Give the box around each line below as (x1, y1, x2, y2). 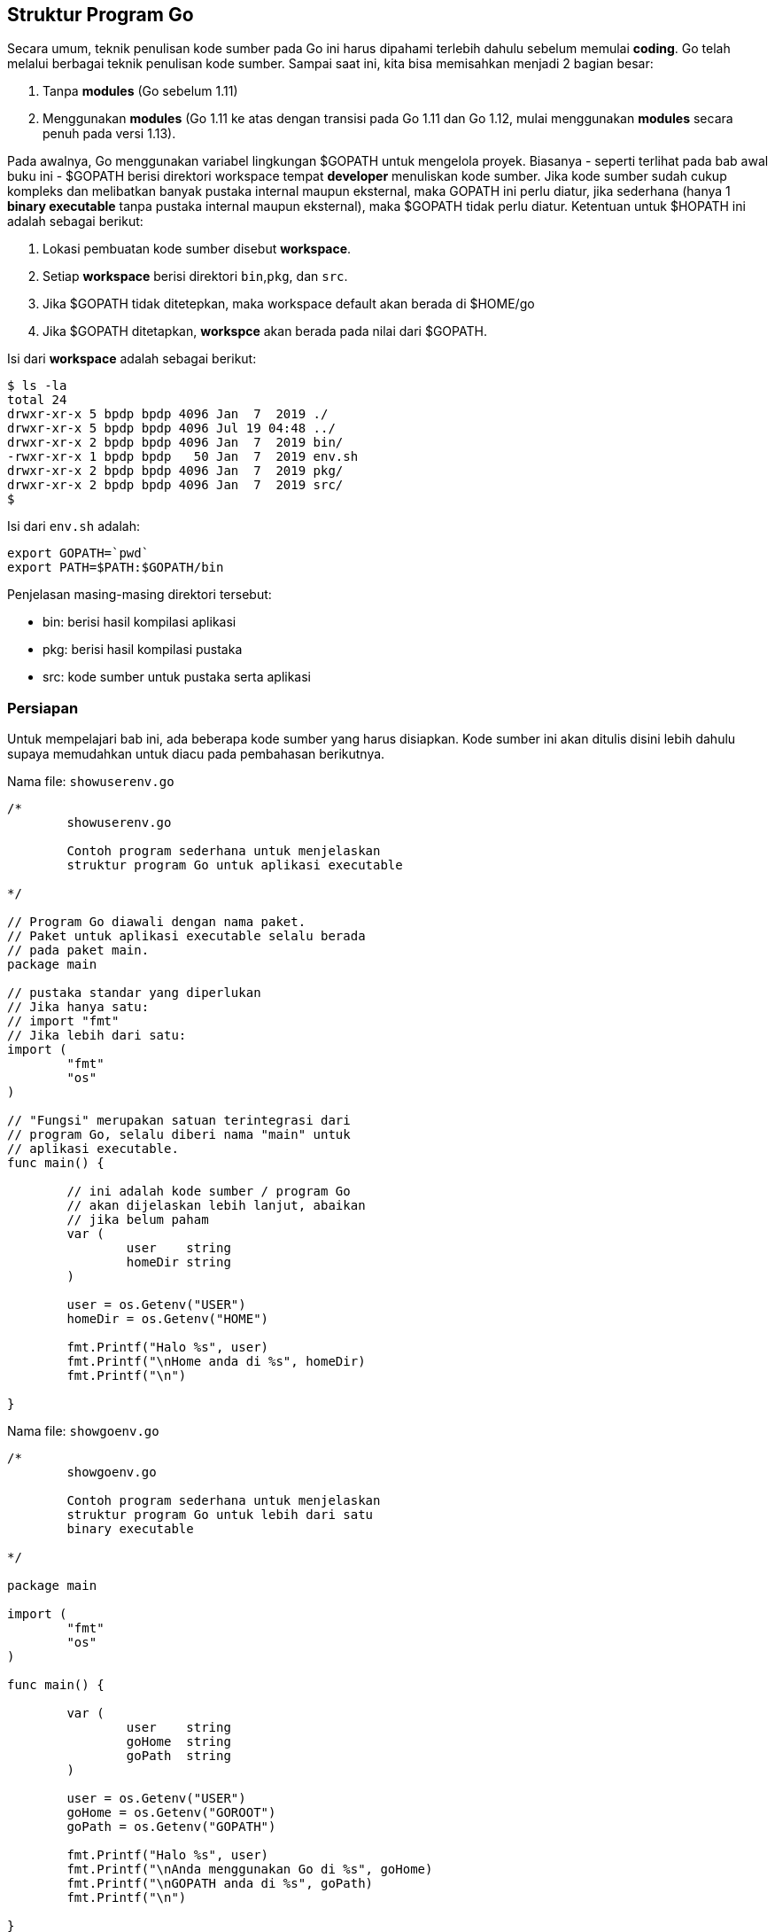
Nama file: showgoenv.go (7, 1423, 159, 1439)
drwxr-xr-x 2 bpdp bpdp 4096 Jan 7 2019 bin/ (7, 435, 344, 450)
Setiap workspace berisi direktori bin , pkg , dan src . (43, 269, 348, 284)
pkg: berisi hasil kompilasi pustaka (43, 642, 243, 658)
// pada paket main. (7, 943, 150, 958)
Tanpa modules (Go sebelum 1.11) (43, 83, 238, 99)
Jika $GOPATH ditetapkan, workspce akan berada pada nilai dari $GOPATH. (43, 323, 487, 339)
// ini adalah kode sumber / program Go (66, 1184, 351, 1199)
